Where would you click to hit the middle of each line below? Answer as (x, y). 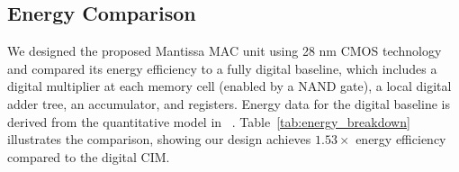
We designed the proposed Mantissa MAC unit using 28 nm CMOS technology (225, 51)
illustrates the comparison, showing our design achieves (159, 139)
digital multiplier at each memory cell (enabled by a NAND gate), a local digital (229, 86)
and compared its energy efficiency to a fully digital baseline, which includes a (222, 68)
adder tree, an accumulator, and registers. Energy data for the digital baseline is (229, 103)
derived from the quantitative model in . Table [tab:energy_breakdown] (209, 121)
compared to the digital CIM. (89, 156)
